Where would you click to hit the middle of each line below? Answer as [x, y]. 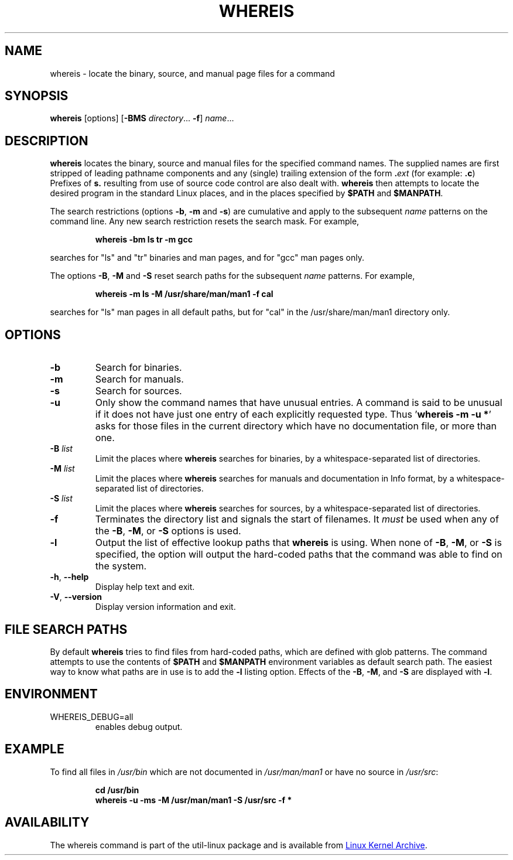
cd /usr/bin [117, 790]
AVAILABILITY [47, 823]
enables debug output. [139, 726]
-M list [62, 469]
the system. [121, 566]
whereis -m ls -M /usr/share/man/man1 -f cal [184, 294]
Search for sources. [138, 391]
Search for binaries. [138, 368]
